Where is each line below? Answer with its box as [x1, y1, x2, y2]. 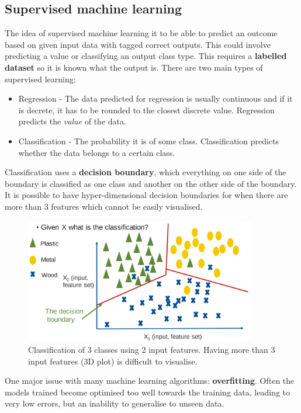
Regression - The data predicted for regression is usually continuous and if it [18, 92, 293, 105]
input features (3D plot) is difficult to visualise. [28, 355, 198, 367]
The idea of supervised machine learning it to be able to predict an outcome [5, 27, 278, 39]
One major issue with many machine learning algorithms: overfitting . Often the [5, 374, 295, 387]
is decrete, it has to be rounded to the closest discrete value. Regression [18, 103, 275, 116]
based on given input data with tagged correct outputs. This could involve [5, 38, 271, 50]
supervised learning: [5, 72, 76, 85]
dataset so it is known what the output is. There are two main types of [5, 61, 263, 73]
